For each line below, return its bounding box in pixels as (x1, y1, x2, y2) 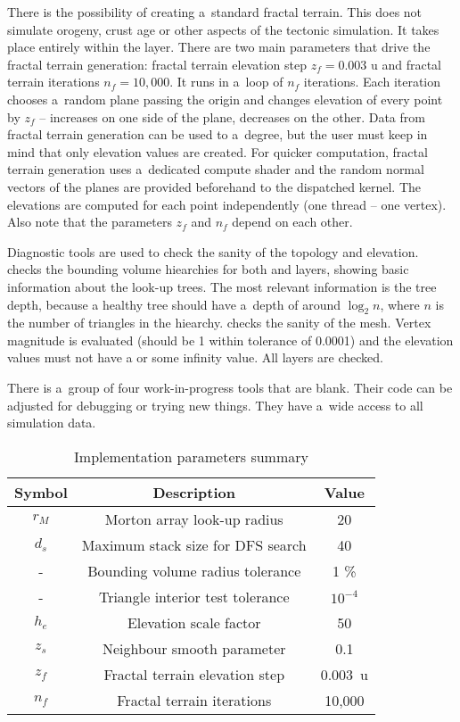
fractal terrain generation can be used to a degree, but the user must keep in (7, 125, 428, 144)
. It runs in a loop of (169, 72, 283, 91)
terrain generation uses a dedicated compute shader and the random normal (7, 160, 424, 178)
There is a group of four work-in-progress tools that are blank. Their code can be (7, 378, 453, 397)
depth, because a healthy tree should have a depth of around (7, 295, 341, 313)
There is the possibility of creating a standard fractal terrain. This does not (7, 3, 423, 21)
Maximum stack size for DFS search (81, 534, 307, 555)
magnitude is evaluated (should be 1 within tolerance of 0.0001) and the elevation (7, 330, 454, 349)
